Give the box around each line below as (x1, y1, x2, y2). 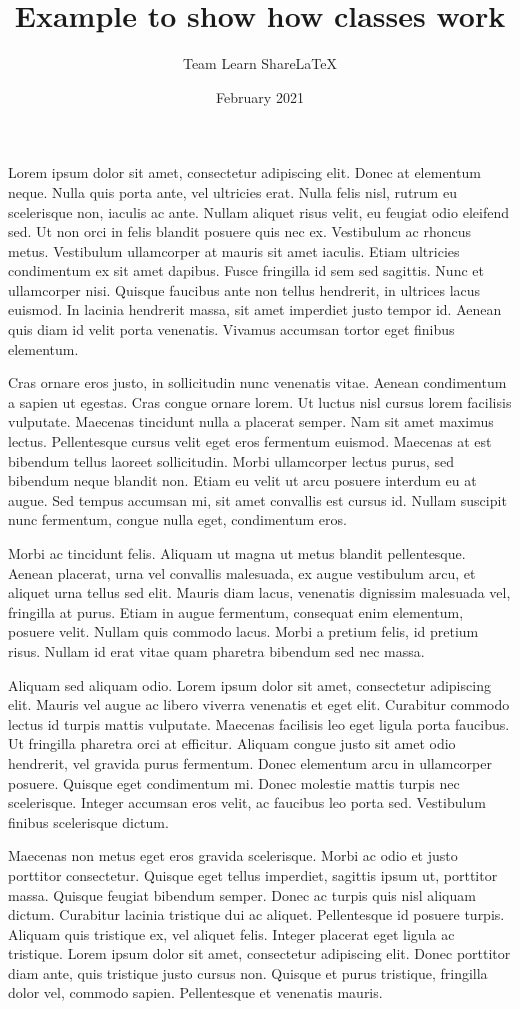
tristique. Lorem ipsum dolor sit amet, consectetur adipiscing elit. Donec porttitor (8, 943, 511, 964)
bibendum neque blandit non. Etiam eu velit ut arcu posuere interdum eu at (8, 470, 477, 491)
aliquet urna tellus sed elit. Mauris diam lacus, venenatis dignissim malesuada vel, (8, 582, 511, 603)
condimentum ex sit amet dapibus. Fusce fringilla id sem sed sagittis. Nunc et (8, 260, 484, 281)
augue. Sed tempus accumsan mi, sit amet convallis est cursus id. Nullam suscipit (8, 489, 507, 510)
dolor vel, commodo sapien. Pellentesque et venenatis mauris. (8, 982, 383, 1003)
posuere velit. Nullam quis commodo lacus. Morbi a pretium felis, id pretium (8, 621, 479, 642)
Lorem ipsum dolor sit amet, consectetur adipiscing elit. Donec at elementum (8, 162, 481, 183)
